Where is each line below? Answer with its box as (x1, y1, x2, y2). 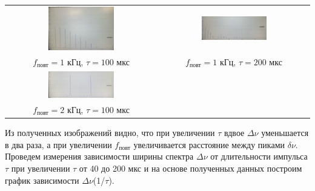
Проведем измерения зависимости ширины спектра (5, 150, 194, 163)
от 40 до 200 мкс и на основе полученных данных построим (79, 161, 302, 174)
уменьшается (261, 126, 309, 139)
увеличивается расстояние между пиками (133, 138, 285, 151)
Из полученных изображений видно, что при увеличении (5, 126, 215, 139)
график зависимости (5, 173, 79, 186)
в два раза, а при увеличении (5, 138, 112, 151)
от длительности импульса (210, 150, 308, 163)
